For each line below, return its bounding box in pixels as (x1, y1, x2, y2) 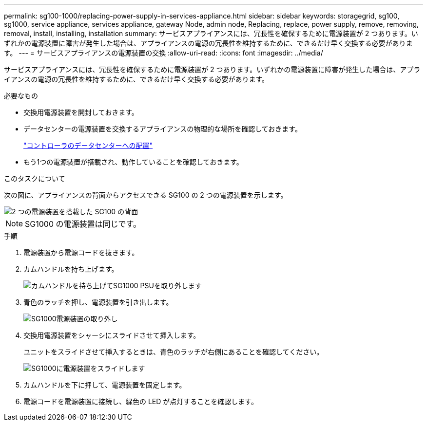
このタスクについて (4, 174, 65, 183)
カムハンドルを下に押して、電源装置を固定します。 (23, 381, 186, 389)
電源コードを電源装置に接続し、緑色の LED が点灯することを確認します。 (23, 397, 258, 406)
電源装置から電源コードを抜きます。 (23, 248, 139, 257)
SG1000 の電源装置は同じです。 (25, 219, 141, 229)
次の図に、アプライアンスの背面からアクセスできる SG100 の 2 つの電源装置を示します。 (4, 191, 288, 199)
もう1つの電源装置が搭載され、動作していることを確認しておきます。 (23, 158, 243, 166)
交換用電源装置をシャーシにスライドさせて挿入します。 (23, 331, 200, 339)
